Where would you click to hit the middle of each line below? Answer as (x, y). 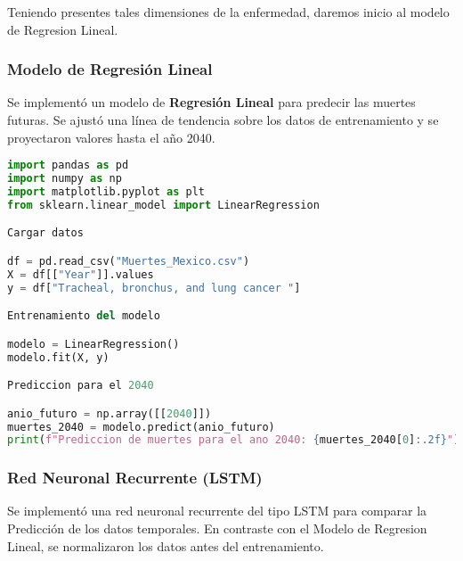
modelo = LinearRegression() (93, 344)
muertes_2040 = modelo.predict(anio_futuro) (141, 427)
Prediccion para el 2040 (81, 386)
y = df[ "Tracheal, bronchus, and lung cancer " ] (154, 288)
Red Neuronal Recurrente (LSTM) (135, 478)
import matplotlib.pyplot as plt (106, 191)
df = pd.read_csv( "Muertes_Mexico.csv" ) (129, 261)
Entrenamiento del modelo (84, 316)
